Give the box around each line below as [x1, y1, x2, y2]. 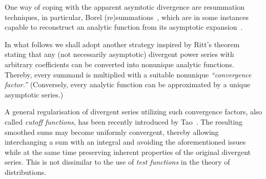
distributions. [5, 166, 47, 177]
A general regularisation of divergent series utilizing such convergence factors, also [5, 106, 262, 117]
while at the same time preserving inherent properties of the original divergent [5, 146, 251, 157]
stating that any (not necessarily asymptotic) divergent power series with [5, 49, 234, 59]
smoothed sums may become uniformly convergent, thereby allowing [5, 126, 219, 137]
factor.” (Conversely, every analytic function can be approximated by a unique [5, 79, 251, 90]
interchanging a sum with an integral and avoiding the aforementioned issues [5, 136, 246, 147]
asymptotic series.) [5, 89, 64, 100]
